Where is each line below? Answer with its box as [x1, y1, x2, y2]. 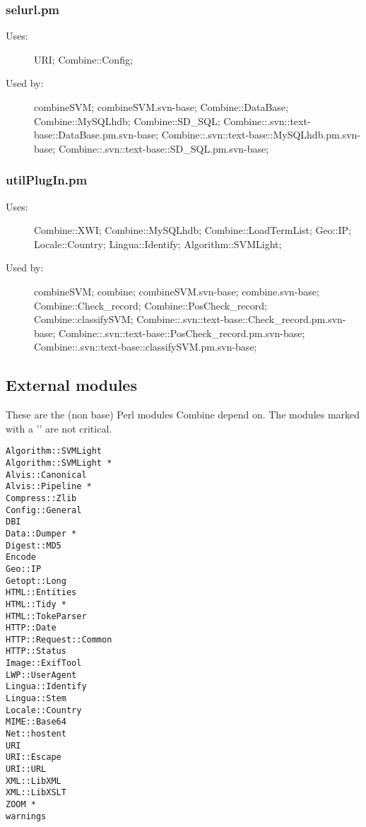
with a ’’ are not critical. [6, 421, 112, 435]
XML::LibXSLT [6, 787, 66, 798]
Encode [6, 552, 36, 563]
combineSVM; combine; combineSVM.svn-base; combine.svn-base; [34, 283, 319, 298]
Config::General [6, 505, 82, 515]
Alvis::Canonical [6, 469, 87, 480]
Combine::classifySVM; [34, 312, 134, 327]
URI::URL [6, 764, 47, 775]
